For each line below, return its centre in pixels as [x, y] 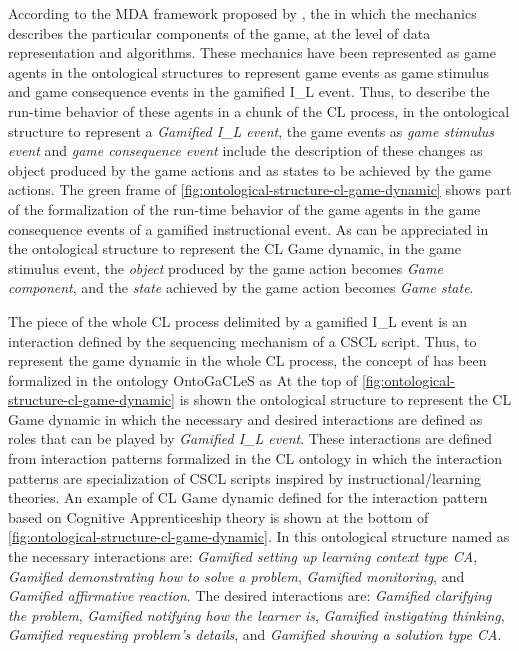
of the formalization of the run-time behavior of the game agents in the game [244, 208]
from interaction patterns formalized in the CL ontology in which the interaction [255, 458]
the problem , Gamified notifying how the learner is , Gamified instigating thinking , [256, 614]
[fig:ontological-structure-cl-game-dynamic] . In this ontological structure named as [259, 536]
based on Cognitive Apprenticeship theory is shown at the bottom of [218, 516]
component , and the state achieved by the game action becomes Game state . [241, 287]
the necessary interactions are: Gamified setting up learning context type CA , [243, 556]
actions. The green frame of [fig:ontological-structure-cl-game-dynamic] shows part [260, 189]
